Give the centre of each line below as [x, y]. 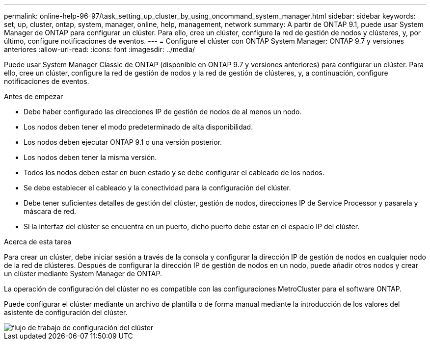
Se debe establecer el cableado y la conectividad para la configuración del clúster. [157, 188]
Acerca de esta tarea [38, 242]
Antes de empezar [34, 96]
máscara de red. [50, 211]
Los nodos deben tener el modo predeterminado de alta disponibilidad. [138, 127]
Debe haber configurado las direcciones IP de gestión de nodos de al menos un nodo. [163, 112]
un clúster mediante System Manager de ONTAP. [83, 274]
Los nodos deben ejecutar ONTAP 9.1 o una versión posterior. [123, 142]
